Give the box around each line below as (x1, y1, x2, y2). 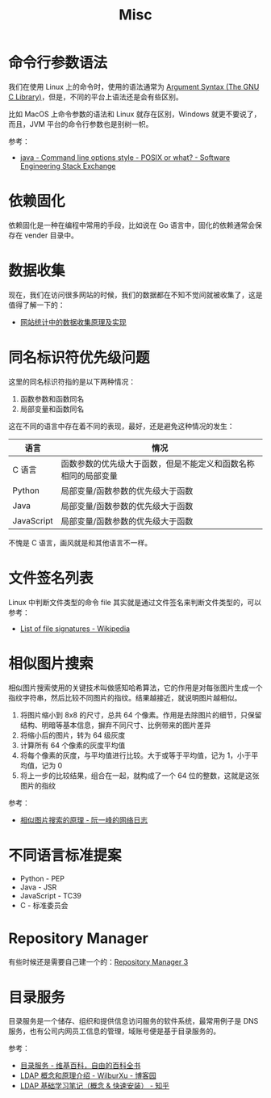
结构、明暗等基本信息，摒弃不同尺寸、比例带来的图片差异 (19, 720, 211, 730)
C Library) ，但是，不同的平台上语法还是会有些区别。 (8, 91, 183, 102)
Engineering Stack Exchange (19, 161, 116, 170)
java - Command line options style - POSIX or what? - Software (19, 152, 231, 162)
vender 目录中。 (23, 230, 78, 240)
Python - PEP (19, 873, 65, 883)
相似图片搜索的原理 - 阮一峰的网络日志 (19, 814, 148, 825)
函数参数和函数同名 (19, 393, 85, 403)
